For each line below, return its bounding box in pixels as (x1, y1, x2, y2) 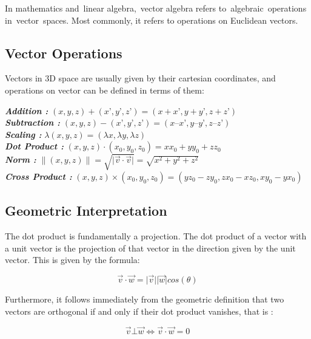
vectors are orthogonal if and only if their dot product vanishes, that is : (5, 304, 273, 317)
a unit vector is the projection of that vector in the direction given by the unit (5, 241, 296, 254)
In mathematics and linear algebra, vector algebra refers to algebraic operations (5, 2, 307, 14)
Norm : (5, 153, 36, 166)
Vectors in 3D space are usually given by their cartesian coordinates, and (5, 72, 276, 84)
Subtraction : (5, 116, 61, 129)
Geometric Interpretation (5, 201, 167, 220)
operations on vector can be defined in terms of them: (5, 83, 204, 96)
